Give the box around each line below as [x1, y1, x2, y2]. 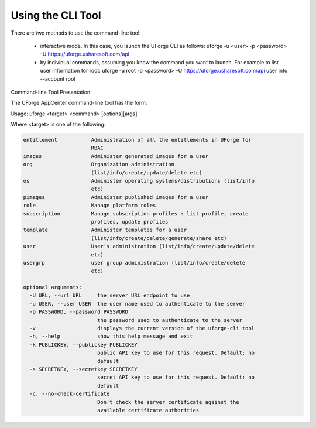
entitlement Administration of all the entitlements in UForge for [23, 136, 252, 143]
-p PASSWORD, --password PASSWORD [29, 309, 129, 316]
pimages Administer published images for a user [23, 194, 209, 200]
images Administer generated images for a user [23, 153, 209, 159]
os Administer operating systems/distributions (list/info [23, 177, 255, 184]
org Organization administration [23, 161, 175, 168]
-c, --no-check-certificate [29, 391, 110, 398]
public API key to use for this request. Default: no [97, 350, 255, 357]
